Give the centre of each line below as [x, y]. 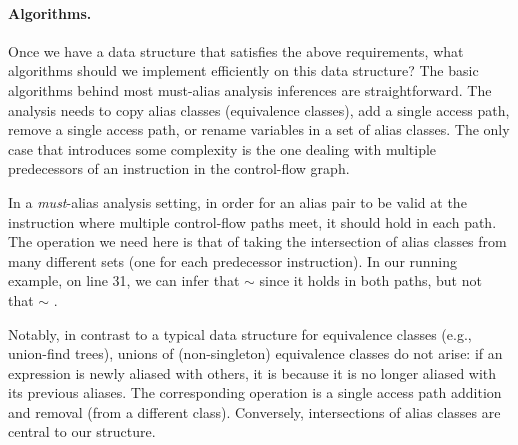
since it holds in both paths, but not [370, 280]
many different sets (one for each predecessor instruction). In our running [233, 260]
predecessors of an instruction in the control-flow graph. [179, 168]
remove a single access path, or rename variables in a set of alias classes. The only [259, 129]
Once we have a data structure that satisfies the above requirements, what [236, 50]
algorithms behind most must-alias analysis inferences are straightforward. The [250, 89]
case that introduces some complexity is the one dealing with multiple [222, 148]
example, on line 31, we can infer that [124, 280]
